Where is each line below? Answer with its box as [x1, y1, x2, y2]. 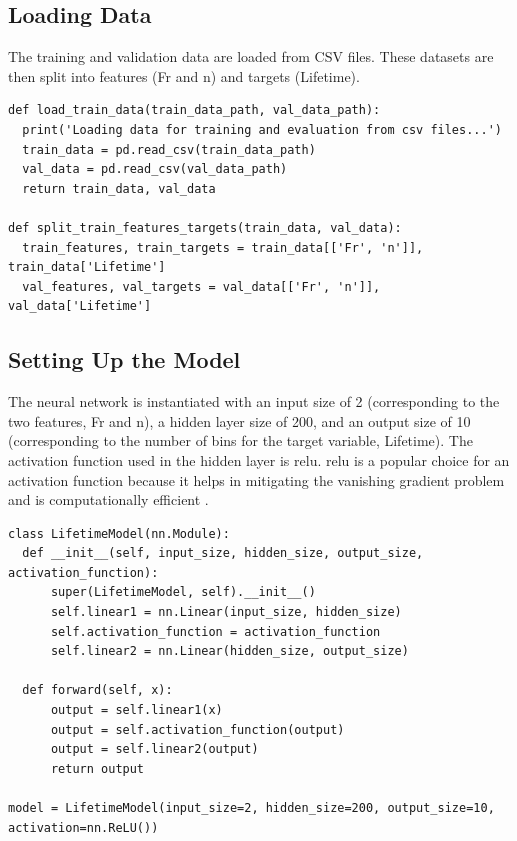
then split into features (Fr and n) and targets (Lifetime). [8, 65, 360, 86]
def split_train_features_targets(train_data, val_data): [8, 220, 402, 235]
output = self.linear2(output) [50, 742, 259, 757]
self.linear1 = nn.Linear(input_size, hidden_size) [50, 605, 402, 620]
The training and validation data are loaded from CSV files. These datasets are [8, 46, 494, 67]
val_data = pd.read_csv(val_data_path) [22, 162, 288, 177]
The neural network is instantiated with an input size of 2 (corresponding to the [8, 391, 500, 412]
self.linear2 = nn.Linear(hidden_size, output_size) [50, 644, 409, 659]
